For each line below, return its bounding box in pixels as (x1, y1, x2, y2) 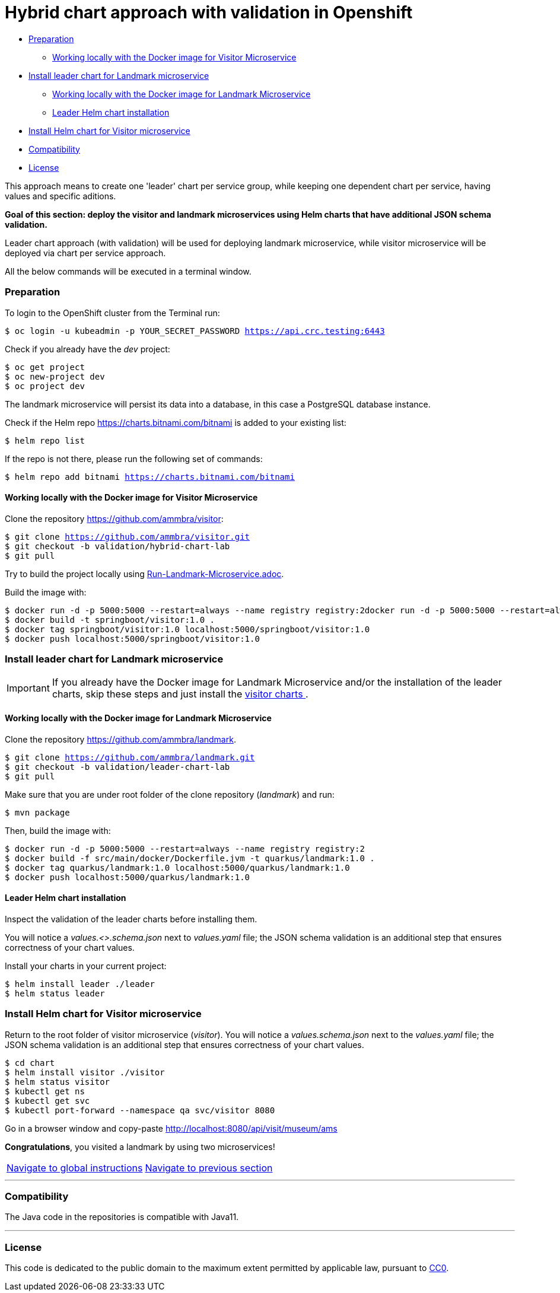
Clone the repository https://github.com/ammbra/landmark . (5, 734, 236, 744)
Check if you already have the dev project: (5, 343, 170, 354)
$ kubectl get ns (5, 1086, 85, 1096)
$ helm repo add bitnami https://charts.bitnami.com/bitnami (5, 472, 295, 482)
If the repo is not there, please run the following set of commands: (5, 453, 263, 464)
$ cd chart (5, 1058, 55, 1068)
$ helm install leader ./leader (5, 979, 155, 989)
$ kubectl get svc (5, 1095, 90, 1106)
